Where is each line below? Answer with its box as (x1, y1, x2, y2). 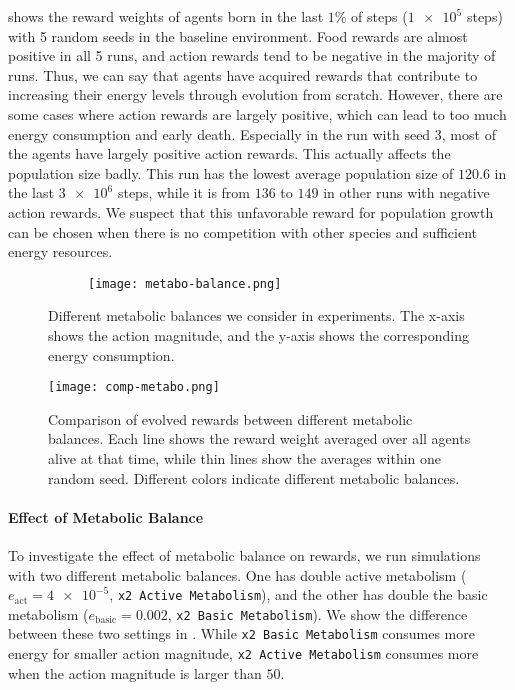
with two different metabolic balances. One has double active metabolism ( (8, 564, 467, 585)
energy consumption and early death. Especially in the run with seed (8, 123, 431, 144)
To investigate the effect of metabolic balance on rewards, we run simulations (8, 544, 481, 565)
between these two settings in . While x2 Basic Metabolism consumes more (8, 623, 475, 644)
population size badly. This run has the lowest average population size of (8, 162, 454, 183)
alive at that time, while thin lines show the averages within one (48, 448, 442, 468)
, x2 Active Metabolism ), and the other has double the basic (109, 584, 488, 605)
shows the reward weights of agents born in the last (8, 6, 324, 26)
